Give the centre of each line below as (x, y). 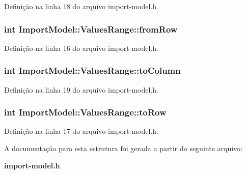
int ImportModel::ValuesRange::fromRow (91, 29)
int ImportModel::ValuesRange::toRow (85, 112)
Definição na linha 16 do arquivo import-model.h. (81, 48)
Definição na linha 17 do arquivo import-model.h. (81, 131)
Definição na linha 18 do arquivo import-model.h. (81, 6)
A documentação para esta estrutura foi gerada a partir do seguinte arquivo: (123, 148)
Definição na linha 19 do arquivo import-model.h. (81, 89)
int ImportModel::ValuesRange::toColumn (92, 70)
